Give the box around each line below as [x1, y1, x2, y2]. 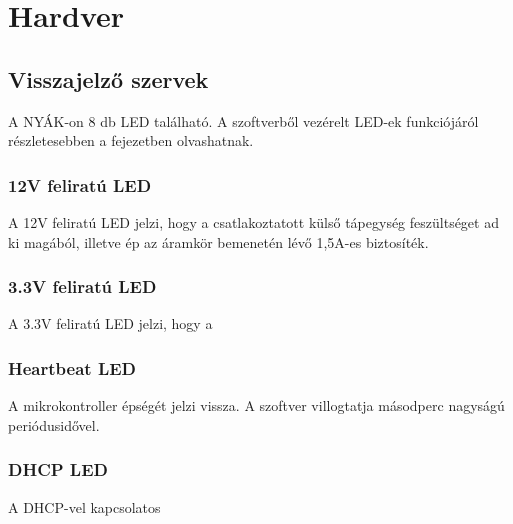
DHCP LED [8, 457, 108, 482]
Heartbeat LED [8, 355, 136, 380]
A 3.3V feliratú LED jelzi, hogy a [8, 313, 213, 334]
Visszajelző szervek [8, 63, 209, 94]
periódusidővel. [8, 414, 100, 435]
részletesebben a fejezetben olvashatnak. [8, 130, 254, 151]
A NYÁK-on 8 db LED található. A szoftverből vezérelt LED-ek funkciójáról [8, 110, 479, 131]
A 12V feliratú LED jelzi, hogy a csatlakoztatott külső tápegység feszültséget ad [8, 211, 499, 232]
